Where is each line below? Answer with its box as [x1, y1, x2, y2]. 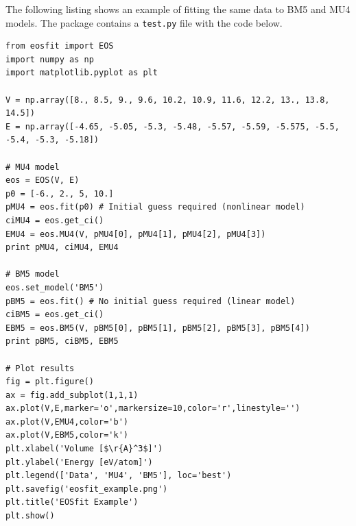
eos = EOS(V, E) [5, 175, 80, 186]
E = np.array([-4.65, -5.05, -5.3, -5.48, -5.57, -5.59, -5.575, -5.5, [5, 121, 340, 131]
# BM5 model [5, 269, 60, 279]
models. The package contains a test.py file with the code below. [5, 15, 283, 29]
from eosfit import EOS [5, 41, 114, 51]
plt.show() [5, 511, 55, 521]
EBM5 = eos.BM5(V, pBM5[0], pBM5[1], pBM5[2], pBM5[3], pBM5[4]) [5, 323, 310, 333]
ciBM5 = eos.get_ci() [5, 310, 104, 320]
